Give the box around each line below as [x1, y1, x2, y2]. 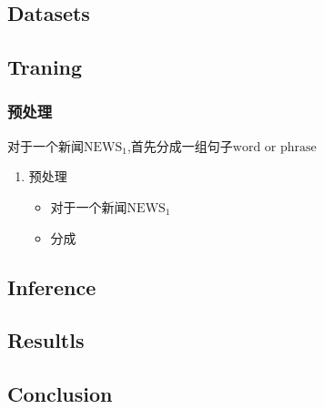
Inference [7, 272, 96, 301]
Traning [7, 53, 83, 81]
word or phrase [232, 140, 317, 154]
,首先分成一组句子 [127, 136, 233, 155]
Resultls [7, 326, 85, 354]
